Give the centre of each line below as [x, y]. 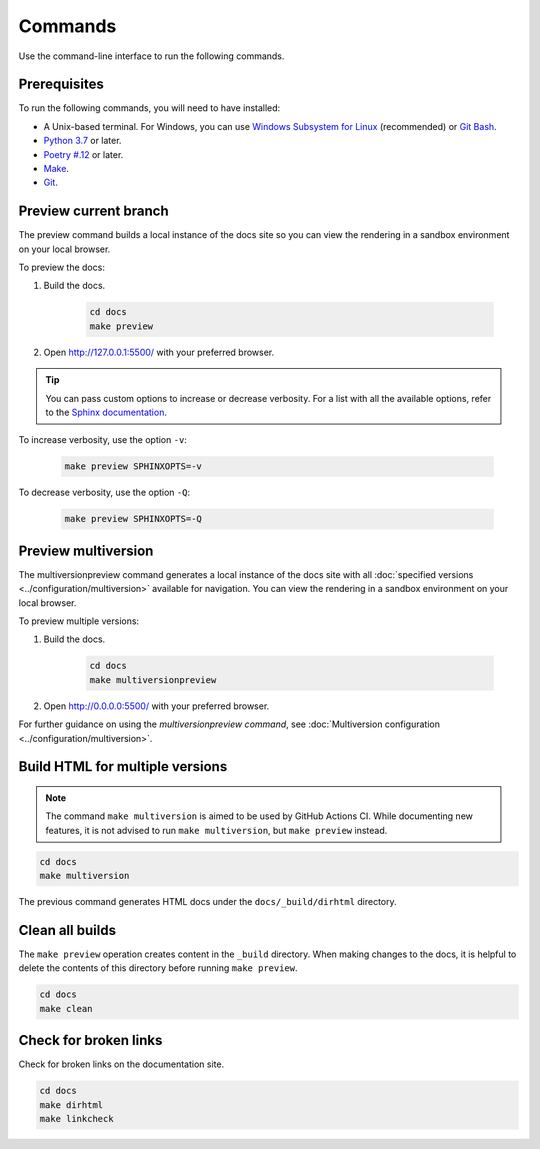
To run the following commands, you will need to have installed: [149, 108]
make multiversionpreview [153, 679]
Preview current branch [93, 211]
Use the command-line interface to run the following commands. [151, 56]
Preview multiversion [86, 550]
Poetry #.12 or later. [83, 154]
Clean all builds [67, 930]
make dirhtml [71, 1104]
